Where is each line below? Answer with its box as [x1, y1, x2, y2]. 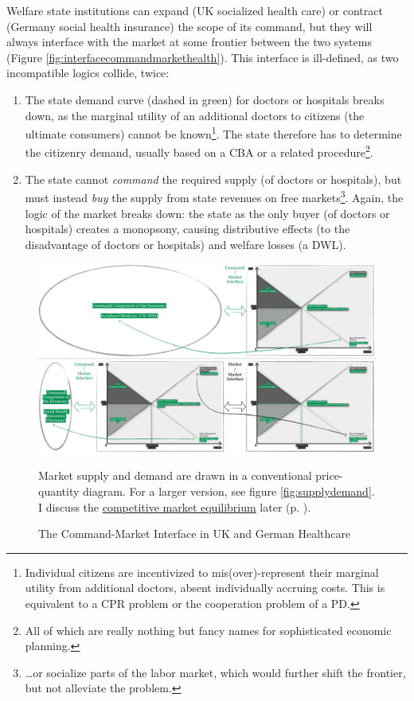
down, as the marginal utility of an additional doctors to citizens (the [25, 107, 365, 123]
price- [315, 467, 343, 484]
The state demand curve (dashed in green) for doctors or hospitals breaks [25, 91, 385, 107]
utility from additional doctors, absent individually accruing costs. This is [25, 579, 385, 596]
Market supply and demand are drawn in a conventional [38, 467, 312, 484]
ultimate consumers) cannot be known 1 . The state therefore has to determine [25, 123, 402, 142]
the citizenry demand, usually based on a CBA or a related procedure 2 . [25, 142, 373, 161]
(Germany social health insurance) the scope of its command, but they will [6, 18, 373, 34]
